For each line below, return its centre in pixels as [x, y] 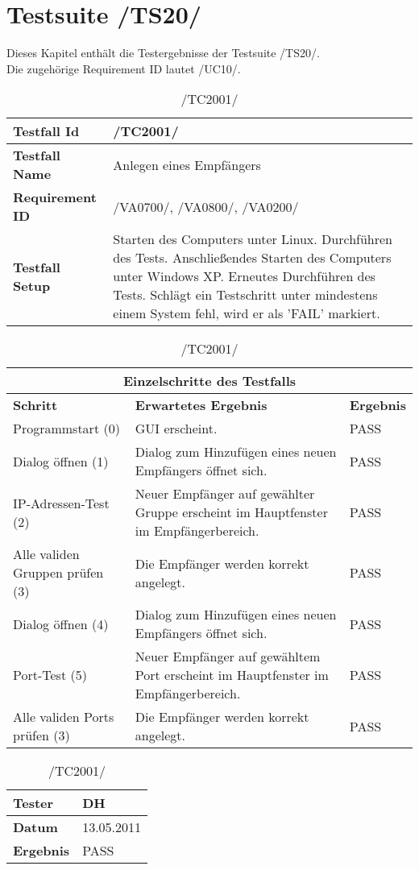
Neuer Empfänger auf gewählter [225, 494]
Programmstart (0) [66, 429]
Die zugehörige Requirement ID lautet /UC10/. [124, 68]
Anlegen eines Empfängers [187, 164]
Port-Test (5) [50, 675]
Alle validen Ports [64, 717]
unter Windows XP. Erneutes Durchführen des [244, 276]
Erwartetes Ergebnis [201, 405]
